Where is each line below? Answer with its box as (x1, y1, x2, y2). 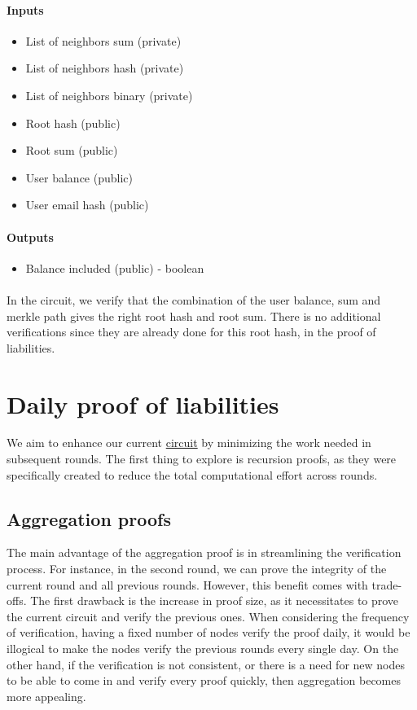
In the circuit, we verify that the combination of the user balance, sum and (7, 291, 381, 308)
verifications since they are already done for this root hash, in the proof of (7, 323, 376, 340)
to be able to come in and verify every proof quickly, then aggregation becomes (7, 672, 402, 689)
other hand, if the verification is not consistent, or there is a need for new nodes (7, 655, 406, 673)
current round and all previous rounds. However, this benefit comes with (7, 576, 368, 593)
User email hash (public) (25, 196, 149, 213)
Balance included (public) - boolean (25, 259, 204, 276)
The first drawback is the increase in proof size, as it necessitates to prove (30, 592, 399, 609)
